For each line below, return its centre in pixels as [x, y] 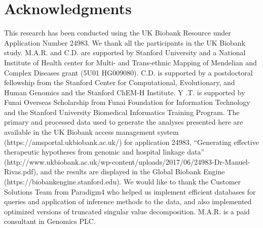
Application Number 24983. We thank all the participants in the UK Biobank [125, 42]
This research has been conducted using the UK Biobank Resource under [118, 33]
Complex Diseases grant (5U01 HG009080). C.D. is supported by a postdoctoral [128, 72]
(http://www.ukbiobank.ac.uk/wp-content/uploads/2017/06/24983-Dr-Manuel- [127, 161]
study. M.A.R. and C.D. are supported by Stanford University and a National [125, 52]
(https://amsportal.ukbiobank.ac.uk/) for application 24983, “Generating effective [131, 142]
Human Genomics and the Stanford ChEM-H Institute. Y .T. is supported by [125, 92]
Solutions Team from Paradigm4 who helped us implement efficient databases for [130, 191]
